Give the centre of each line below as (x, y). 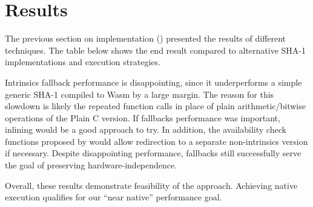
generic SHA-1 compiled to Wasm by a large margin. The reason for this (140, 94)
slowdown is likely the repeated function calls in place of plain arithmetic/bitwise (155, 106)
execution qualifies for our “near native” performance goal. (114, 197)
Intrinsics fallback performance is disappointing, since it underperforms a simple (153, 82)
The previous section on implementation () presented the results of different (146, 38)
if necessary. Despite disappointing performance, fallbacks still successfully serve (153, 153)
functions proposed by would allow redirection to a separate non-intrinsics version (156, 141)
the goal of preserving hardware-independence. (91, 165)
